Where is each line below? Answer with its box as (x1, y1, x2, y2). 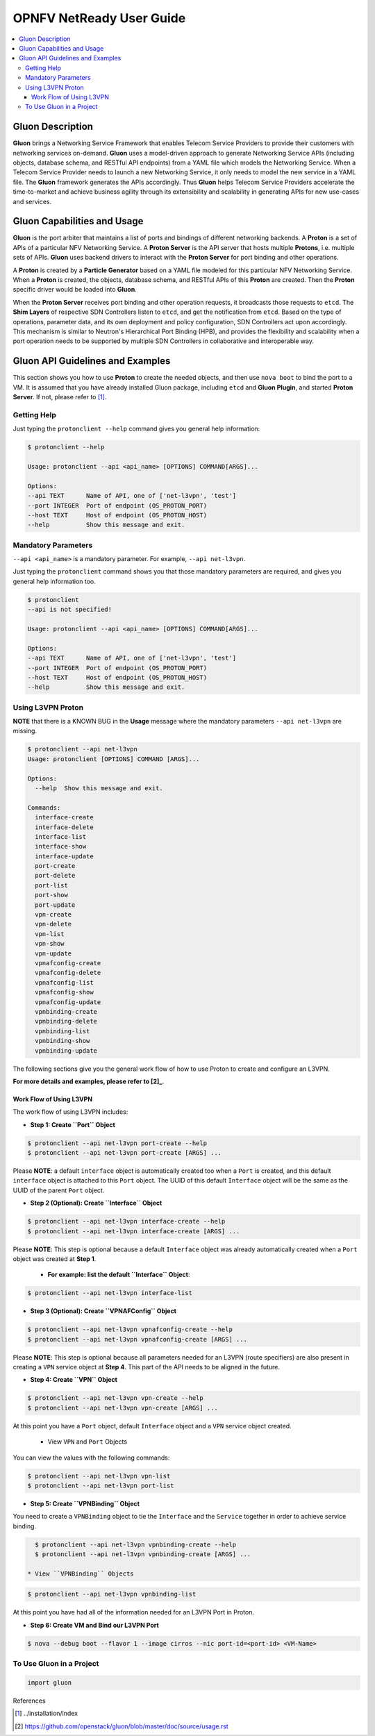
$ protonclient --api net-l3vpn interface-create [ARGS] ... (27, 1227, 240, 1235)
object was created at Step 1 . (12, 1254, 97, 1263)
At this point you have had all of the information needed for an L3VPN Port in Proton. (12, 1608, 255, 1617)
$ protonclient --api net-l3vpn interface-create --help (27, 1217, 226, 1226)
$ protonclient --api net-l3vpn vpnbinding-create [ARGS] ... (35, 1551, 251, 1558)
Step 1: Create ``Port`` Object (30, 1120, 116, 1128)
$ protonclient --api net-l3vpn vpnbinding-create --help (35, 1540, 237, 1549)
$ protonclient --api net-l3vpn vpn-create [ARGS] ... (27, 1403, 218, 1412)
